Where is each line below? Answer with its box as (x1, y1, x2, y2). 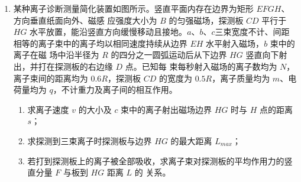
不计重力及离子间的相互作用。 (61, 83, 177, 96)
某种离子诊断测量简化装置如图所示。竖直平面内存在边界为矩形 (13, 2, 254, 14)
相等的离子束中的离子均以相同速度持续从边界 (13, 37, 187, 49)
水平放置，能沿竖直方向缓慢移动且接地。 (30, 25, 187, 38)
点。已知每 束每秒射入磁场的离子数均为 (125, 60, 277, 72)
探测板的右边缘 (54, 60, 113, 72)
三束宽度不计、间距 (215, 25, 290, 38)
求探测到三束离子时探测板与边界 (27, 134, 152, 147)
